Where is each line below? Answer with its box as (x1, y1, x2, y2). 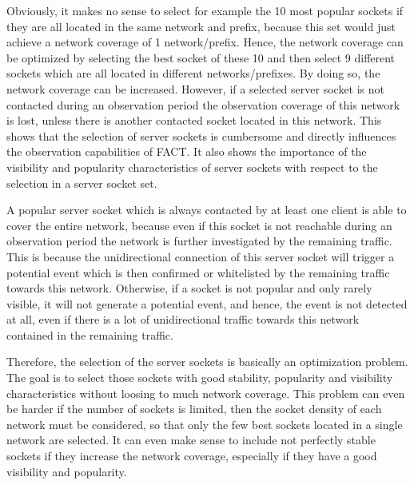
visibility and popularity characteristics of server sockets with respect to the (6, 158, 378, 175)
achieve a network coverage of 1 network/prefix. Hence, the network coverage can (6, 34, 404, 50)
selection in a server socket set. (6, 174, 157, 191)
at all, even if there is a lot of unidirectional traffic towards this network (6, 311, 360, 328)
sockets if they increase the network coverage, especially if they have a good (6, 447, 377, 464)
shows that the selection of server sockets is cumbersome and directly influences (6, 127, 396, 144)
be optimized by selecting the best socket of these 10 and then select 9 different (6, 49, 396, 66)
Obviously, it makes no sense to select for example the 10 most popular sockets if (6, 2, 404, 18)
